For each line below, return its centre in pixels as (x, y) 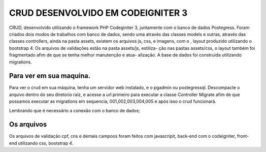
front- (243, 136)
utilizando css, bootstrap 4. (46, 143)
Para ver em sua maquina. (50, 76)
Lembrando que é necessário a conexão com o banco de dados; (75, 110)
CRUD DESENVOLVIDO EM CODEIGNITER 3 (98, 13)
